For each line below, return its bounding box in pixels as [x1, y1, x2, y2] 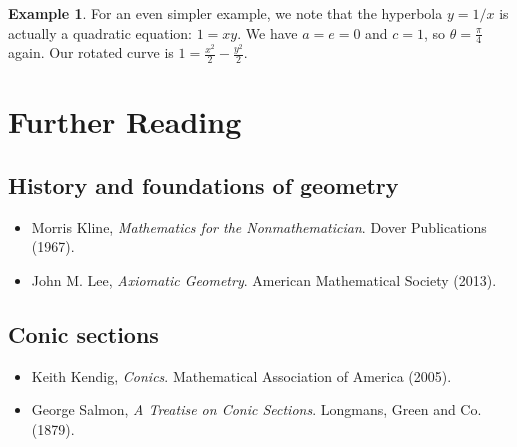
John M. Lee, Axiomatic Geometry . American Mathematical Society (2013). [31, 270, 497, 291]
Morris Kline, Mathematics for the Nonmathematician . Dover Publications [31, 216, 487, 237]
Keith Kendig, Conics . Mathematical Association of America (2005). [31, 365, 452, 386]
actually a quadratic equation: [8, 22, 193, 43]
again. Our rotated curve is [8, 42, 174, 63]
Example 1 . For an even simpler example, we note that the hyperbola [8, 3, 443, 23]
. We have [237, 22, 298, 43]
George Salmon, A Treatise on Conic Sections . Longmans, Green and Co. [31, 399, 482, 420]
